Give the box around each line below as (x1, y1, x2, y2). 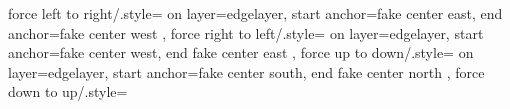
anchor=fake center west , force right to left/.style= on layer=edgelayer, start (8, 22, 484, 43)
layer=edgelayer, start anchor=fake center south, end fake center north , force (8, 61, 485, 82)
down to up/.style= (8, 81, 128, 102)
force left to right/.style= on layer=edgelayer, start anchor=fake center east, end (8, 3, 503, 23)
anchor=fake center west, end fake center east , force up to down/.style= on (8, 42, 474, 63)
